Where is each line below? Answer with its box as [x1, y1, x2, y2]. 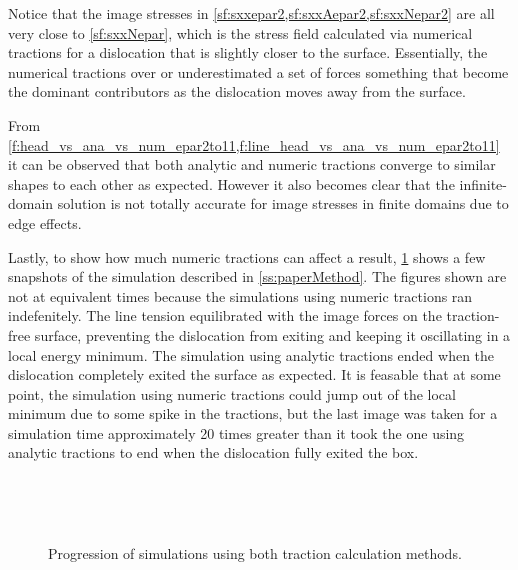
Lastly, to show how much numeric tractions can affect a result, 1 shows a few [8, 246, 486, 267]
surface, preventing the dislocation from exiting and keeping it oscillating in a [34, 324, 511, 345]
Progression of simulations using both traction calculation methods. [48, 543, 462, 564]
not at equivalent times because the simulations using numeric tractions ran [8, 285, 473, 306]
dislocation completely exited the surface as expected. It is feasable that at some [8, 364, 501, 385]
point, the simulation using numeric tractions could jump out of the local [8, 383, 456, 404]
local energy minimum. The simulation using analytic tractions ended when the [8, 344, 495, 365]
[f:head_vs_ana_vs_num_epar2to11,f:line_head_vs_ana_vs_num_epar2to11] [8, 134, 500, 155]
